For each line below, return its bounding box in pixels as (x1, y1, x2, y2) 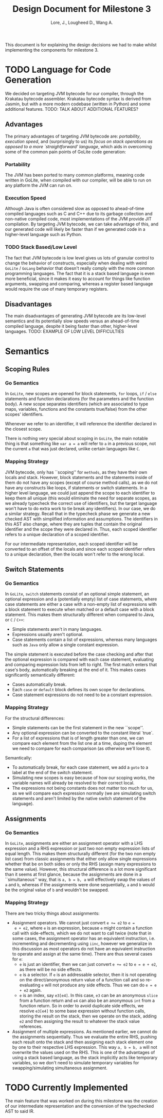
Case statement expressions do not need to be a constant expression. (12, 692, 153, 698)
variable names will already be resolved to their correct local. (12, 779, 135, 786)
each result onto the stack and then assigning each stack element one (12, 1039, 153, 1045)
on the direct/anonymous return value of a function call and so (19, 977, 145, 982)
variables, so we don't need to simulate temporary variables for (12, 1059, 140, 1065)
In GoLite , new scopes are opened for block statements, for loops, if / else (5, 391, 157, 397)
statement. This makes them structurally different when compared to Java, (5, 612, 155, 618)
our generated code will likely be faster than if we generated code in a (5, 226, 145, 232)
